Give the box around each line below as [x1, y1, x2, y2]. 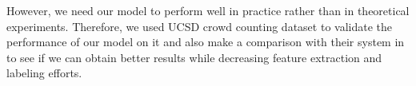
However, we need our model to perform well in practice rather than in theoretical [6, 2, 410, 18]
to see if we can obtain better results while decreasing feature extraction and [6, 49, 382, 65]
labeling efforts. [6, 64, 82, 81]
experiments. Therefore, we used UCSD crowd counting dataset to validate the [6, 18, 392, 34]
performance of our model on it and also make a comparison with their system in [6, 33, 405, 50]
